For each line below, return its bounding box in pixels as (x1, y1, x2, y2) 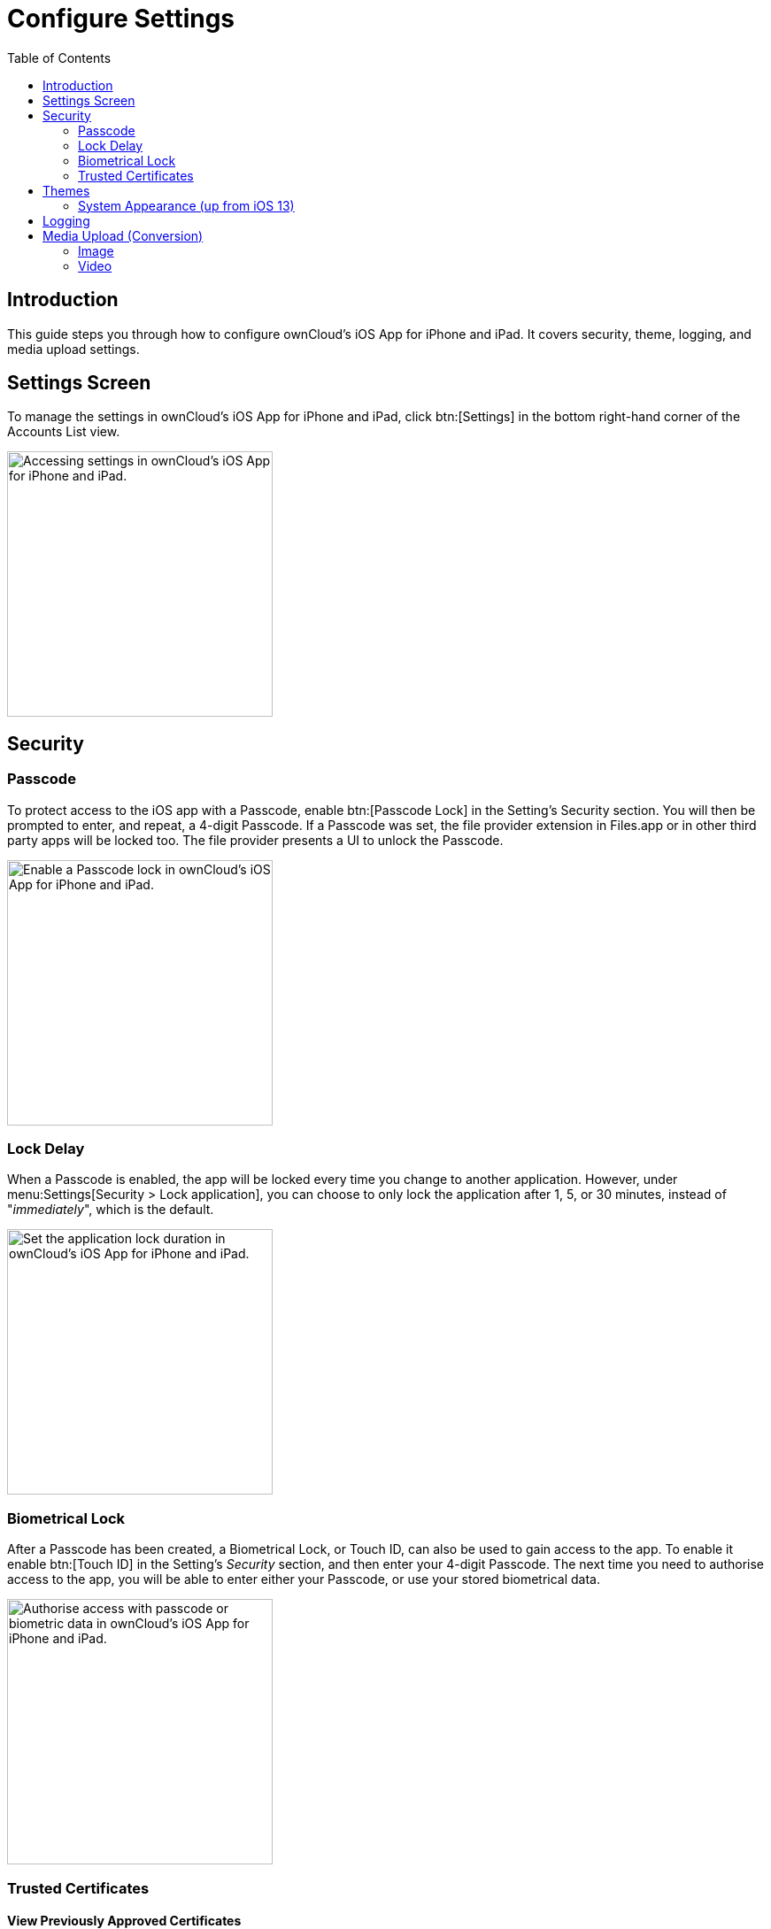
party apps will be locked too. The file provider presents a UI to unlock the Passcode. (7, 832, 504, 848)
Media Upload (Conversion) (42, 227, 204, 243)
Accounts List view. (7, 424, 120, 440)
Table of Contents (7, 50, 112, 65)
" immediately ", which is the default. (7, 1202, 214, 1218)
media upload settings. (7, 341, 140, 357)
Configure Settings (7, 4, 235, 34)
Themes (42, 182, 90, 198)
